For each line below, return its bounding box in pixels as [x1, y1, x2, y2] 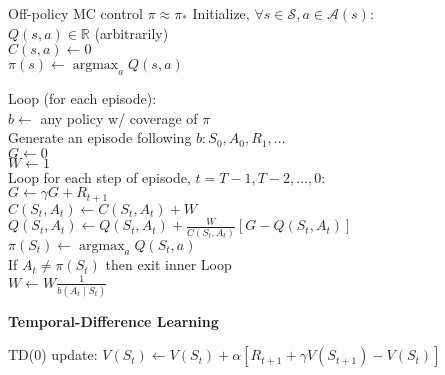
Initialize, [192, 3, 250, 23]
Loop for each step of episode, [8, 166, 191, 187]
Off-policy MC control [8, 3, 143, 23]
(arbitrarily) [94, 22, 169, 43]
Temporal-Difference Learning [8, 310, 219, 331]
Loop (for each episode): [8, 87, 157, 108]
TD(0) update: [8, 344, 98, 365]
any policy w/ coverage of [40, 107, 198, 128]
